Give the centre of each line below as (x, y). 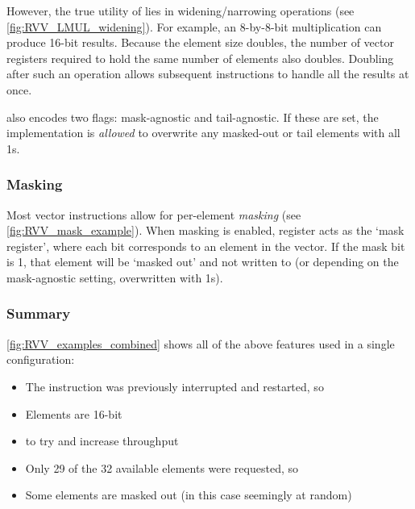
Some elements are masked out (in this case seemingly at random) (189, 495)
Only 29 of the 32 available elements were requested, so (162, 467)
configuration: (41, 359)
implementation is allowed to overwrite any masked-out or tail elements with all (203, 133)
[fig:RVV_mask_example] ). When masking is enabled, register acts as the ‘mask (205, 230)
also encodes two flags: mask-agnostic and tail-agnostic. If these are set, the (193, 117)
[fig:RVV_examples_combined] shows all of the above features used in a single (201, 343)
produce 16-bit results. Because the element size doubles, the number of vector (200, 42)
